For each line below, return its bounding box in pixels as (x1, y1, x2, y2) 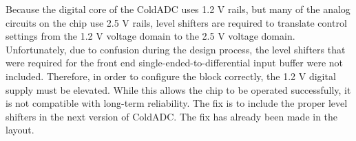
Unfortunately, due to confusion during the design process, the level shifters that (6, 42, 346, 56)
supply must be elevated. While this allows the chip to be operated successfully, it (6, 82, 351, 97)
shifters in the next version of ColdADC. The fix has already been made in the (6, 109, 338, 123)
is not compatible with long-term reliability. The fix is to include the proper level (6, 96, 348, 110)
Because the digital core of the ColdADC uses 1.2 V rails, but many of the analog (6, 2, 350, 16)
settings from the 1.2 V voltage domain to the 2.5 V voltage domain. (6, 29, 295, 43)
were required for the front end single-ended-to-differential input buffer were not (6, 55, 344, 70)
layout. (6, 123, 34, 137)
